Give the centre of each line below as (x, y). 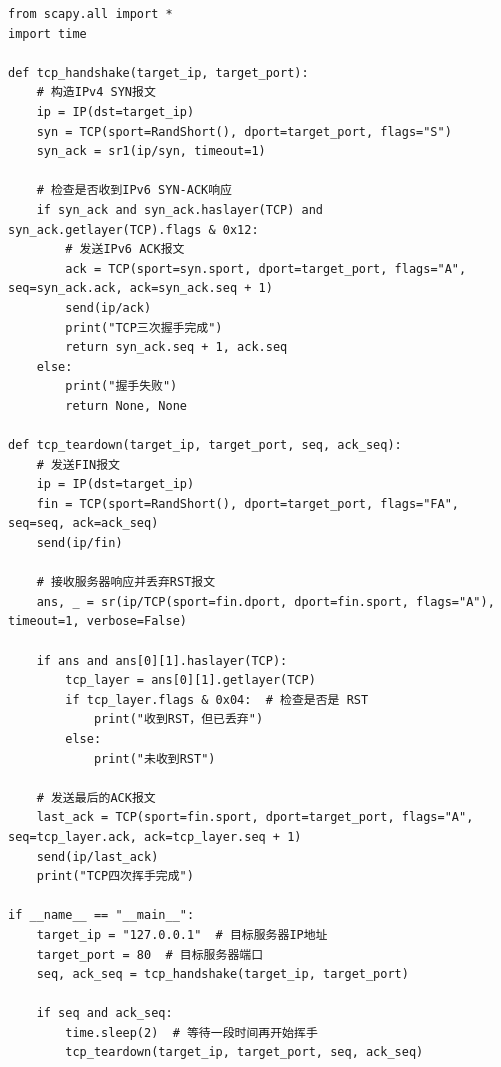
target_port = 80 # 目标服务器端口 (150, 954)
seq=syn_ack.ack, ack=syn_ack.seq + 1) (140, 288)
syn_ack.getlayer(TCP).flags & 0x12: (133, 229)
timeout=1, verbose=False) (97, 621)
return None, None (126, 405)
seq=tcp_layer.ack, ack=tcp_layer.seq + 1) (155, 836)
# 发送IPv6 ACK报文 (125, 249)
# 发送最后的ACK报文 (96, 797)
